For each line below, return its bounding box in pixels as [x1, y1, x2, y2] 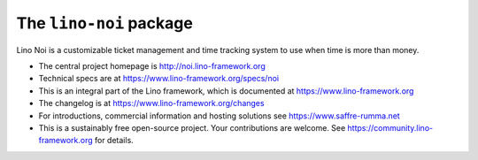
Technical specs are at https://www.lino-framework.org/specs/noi [38, 73, 279, 84]
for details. [94, 135, 135, 146]
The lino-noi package [16, 13, 194, 33]
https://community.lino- [347, 122, 434, 133]
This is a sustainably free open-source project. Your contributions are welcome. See [38, 122, 346, 133]
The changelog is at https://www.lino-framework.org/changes [38, 98, 265, 109]
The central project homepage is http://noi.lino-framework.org [38, 60, 266, 71]
